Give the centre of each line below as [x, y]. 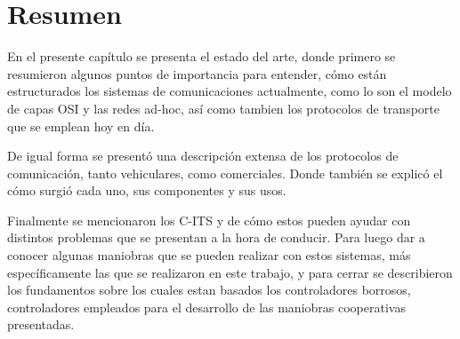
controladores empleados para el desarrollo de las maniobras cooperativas [206, 307]
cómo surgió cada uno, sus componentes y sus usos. [147, 190]
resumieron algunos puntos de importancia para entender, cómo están [197, 73]
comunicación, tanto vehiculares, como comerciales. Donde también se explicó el [225, 173]
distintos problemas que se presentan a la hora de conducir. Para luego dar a [216, 237]
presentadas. [41, 324]
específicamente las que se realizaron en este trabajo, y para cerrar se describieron [230, 272]
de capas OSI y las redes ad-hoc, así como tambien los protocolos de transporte [223, 108]
